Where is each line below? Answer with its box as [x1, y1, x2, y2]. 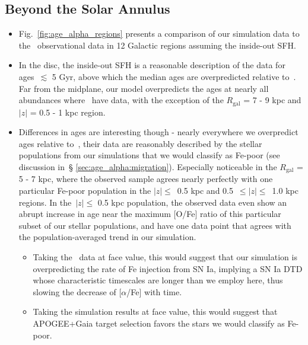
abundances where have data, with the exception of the [18, 94, 224, 106]
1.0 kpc [272, 184, 299, 197]
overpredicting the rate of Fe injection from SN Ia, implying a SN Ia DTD [33, 262, 303, 274]
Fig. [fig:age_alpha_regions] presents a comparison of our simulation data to [18, 27, 300, 40]
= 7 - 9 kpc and [243, 94, 301, 106]
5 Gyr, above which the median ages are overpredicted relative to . [52, 70, 296, 82]
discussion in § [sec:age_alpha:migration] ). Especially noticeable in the [18, 161, 277, 172]
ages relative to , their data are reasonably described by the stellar [18, 137, 262, 149]
